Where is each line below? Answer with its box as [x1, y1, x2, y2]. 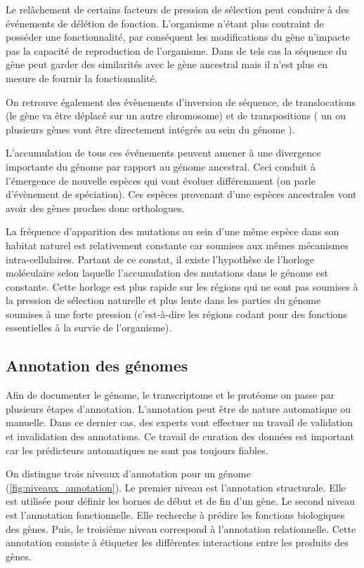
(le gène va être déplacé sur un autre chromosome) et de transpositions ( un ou [6, 108, 346, 123]
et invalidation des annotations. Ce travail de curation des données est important [6, 429, 354, 444]
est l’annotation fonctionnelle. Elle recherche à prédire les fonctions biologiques [6, 508, 345, 522]
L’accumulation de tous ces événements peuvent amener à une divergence [6, 145, 321, 160]
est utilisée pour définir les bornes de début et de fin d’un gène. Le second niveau [6, 494, 355, 508]
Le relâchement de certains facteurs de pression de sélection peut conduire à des [6, 2, 350, 16]
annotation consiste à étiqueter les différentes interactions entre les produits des [6, 535, 349, 550]
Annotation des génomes [6, 355, 188, 376]
